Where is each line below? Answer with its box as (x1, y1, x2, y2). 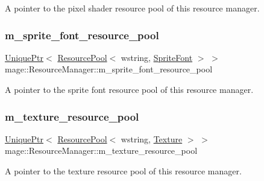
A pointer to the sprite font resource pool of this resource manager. (5, 83, 254, 95)
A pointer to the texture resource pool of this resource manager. (5, 165, 242, 177)
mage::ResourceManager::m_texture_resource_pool (5, 144, 198, 157)
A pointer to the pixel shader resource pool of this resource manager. (5, 2, 260, 14)
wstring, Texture (121, 132, 183, 145)
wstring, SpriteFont (121, 51, 193, 63)
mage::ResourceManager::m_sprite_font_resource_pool (5, 63, 213, 75)
